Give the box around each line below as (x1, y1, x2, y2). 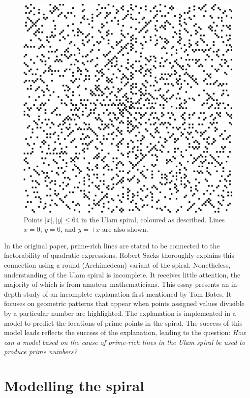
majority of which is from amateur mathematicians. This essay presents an (4, 279, 229, 289)
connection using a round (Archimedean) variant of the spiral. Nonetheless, (4, 259, 231, 270)
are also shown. (102, 224, 148, 234)
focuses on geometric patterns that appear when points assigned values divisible (4, 298, 245, 308)
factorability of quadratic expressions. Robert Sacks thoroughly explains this (4, 250, 234, 260)
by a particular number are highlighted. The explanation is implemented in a (4, 307, 236, 318)
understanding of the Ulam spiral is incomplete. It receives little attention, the (4, 269, 241, 279)
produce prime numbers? (4, 346, 77, 357)
